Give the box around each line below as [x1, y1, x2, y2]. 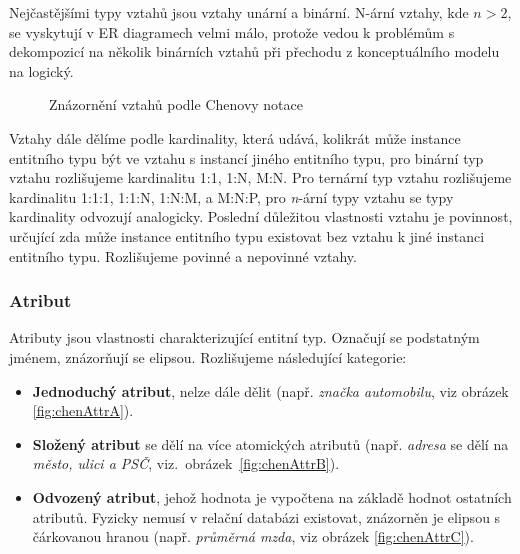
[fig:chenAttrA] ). [32, 400, 134, 421]
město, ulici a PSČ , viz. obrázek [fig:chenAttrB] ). [32, 453, 340, 474]
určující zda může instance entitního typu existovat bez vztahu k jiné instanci [9, 225, 485, 246]
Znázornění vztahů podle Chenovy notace [49, 94, 304, 115]
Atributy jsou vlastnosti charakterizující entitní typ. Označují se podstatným [9, 327, 480, 348]
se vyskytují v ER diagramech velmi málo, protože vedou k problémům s [9, 21, 455, 42]
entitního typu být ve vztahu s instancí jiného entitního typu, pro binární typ [9, 147, 484, 168]
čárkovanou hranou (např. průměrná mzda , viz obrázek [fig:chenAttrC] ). [32, 526, 474, 547]
